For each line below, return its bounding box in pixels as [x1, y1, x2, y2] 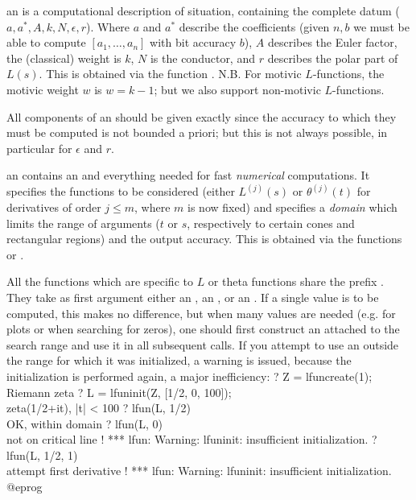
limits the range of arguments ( [6, 214, 160, 231]
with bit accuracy [150, 34, 237, 51]
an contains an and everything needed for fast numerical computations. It [6, 167, 370, 184]
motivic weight [6, 81, 79, 97]
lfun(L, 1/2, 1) [6, 446, 78, 463]
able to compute [6, 34, 86, 51]
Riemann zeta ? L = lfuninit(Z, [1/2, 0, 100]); [6, 383, 232, 400]
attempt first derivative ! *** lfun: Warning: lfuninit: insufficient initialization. [6, 462, 392, 479]
